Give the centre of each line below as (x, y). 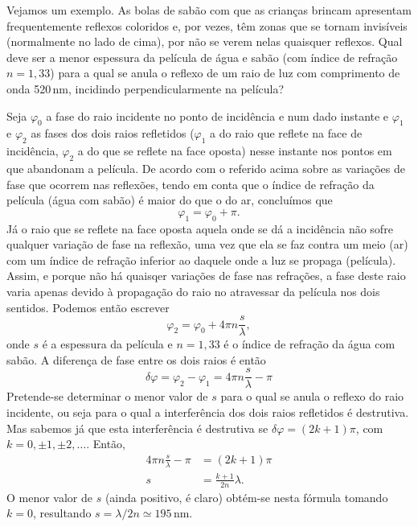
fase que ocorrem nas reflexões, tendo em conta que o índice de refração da (191, 184)
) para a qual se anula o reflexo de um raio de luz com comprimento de (225, 73)
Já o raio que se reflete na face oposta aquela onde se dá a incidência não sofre (200, 228)
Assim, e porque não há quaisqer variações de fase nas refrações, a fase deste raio (206, 276)
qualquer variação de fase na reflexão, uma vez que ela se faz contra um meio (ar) (207, 244)
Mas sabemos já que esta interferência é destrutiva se (137, 428)
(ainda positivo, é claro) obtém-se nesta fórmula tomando (246, 497)
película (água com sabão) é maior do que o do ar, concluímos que (170, 200)
